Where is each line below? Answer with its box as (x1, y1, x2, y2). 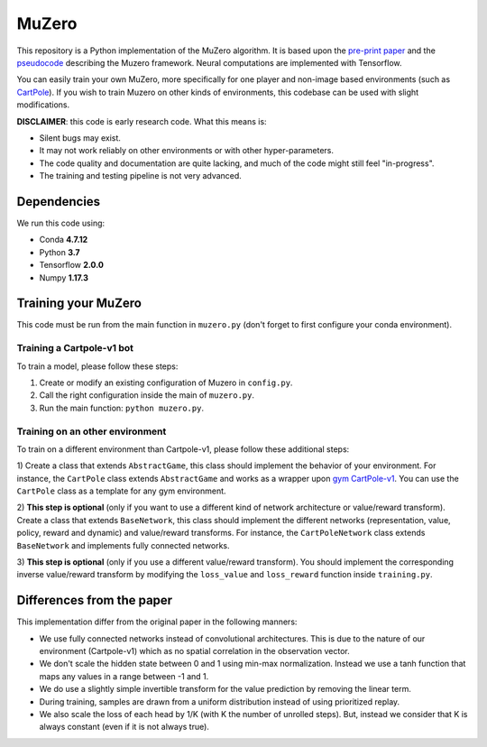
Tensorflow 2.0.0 (39, 260, 104, 271)
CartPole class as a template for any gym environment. (16, 485, 226, 496)
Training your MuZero (16, 296, 142, 311)
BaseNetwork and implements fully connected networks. (16, 539, 230, 550)
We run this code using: (16, 217, 106, 228)
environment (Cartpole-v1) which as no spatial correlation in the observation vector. (39, 646, 351, 657)
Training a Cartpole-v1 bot (16, 342, 134, 355)
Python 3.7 (39, 246, 80, 257)
